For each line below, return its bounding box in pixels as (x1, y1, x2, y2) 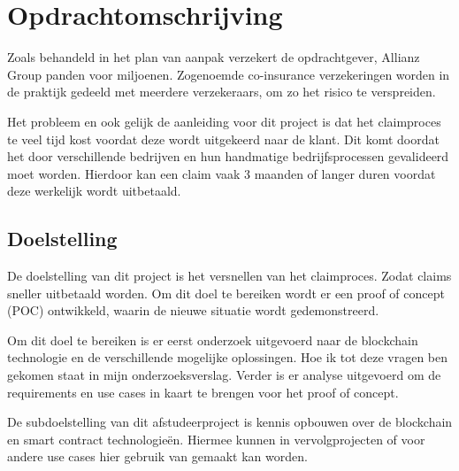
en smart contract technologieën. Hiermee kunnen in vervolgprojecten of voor (7, 429, 425, 448)
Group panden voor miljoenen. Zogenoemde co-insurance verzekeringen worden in (7, 65, 450, 83)
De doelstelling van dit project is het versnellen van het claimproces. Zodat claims (7, 266, 452, 285)
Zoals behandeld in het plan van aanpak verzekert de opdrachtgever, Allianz (7, 48, 420, 66)
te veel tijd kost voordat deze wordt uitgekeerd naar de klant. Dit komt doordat (7, 129, 440, 148)
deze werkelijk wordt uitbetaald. (7, 181, 181, 200)
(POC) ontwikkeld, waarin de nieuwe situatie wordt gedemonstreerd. (7, 301, 379, 320)
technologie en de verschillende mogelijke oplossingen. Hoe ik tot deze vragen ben (7, 348, 448, 367)
